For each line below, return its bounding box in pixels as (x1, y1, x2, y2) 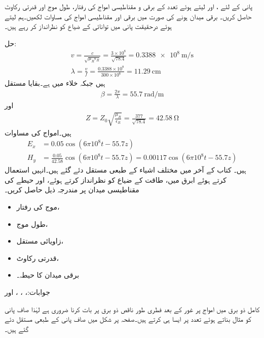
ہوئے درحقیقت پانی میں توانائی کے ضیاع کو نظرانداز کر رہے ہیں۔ (5, 21, 172, 31)
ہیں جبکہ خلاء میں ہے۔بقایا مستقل (5, 78, 105, 88)
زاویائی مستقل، (16, 235, 64, 246)
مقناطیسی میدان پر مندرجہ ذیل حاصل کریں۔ (5, 184, 139, 195)
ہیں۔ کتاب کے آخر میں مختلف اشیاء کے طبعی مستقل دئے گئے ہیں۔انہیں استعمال (5, 164, 246, 175)
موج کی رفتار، (16, 201, 60, 212)
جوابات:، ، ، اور (5, 286, 50, 297)
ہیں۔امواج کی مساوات (5, 127, 71, 138)
